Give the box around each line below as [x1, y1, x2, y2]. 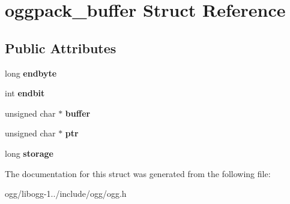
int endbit [5, 87, 45, 99]
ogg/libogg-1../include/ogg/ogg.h [5, 187, 127, 200]
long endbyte [5, 66, 57, 79]
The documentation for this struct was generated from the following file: [5, 167, 271, 179]
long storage [5, 147, 53, 159]
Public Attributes [5, 38, 116, 57]
